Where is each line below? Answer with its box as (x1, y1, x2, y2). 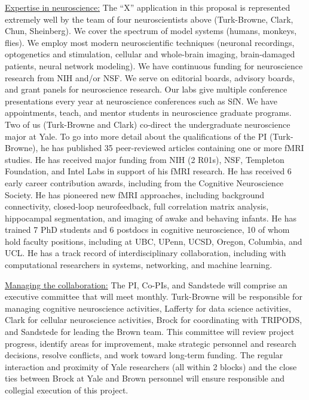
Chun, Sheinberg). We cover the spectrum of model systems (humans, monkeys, (5, 24, 297, 37)
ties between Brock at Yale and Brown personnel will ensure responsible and (5, 372, 285, 384)
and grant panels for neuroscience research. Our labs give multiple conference (5, 83, 287, 96)
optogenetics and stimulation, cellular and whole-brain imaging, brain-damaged (5, 48, 295, 60)
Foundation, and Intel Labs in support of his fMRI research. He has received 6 (5, 165, 292, 177)
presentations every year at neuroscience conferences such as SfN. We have (5, 94, 277, 107)
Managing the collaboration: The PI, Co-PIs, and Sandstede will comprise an (5, 278, 287, 291)
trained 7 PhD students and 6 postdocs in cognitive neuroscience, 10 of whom (5, 223, 290, 236)
